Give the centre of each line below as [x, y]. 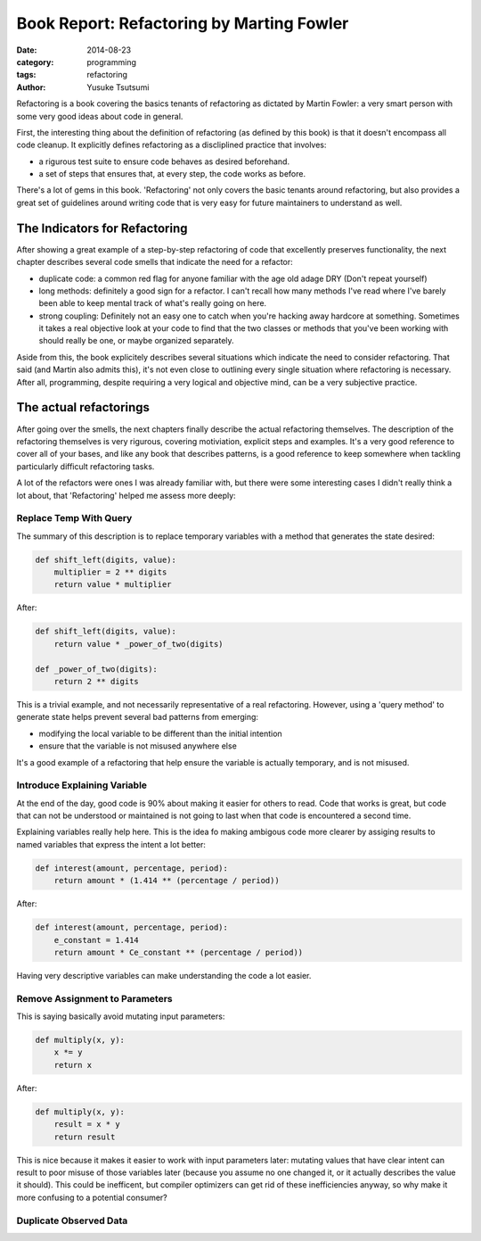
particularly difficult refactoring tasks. [86, 466]
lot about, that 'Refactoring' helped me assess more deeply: [126, 495]
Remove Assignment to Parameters [94, 998]
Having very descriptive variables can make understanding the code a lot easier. [164, 975]
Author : [31, 87]
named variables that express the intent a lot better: [111, 844]
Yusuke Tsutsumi [118, 87]
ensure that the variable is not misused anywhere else [138, 746]
